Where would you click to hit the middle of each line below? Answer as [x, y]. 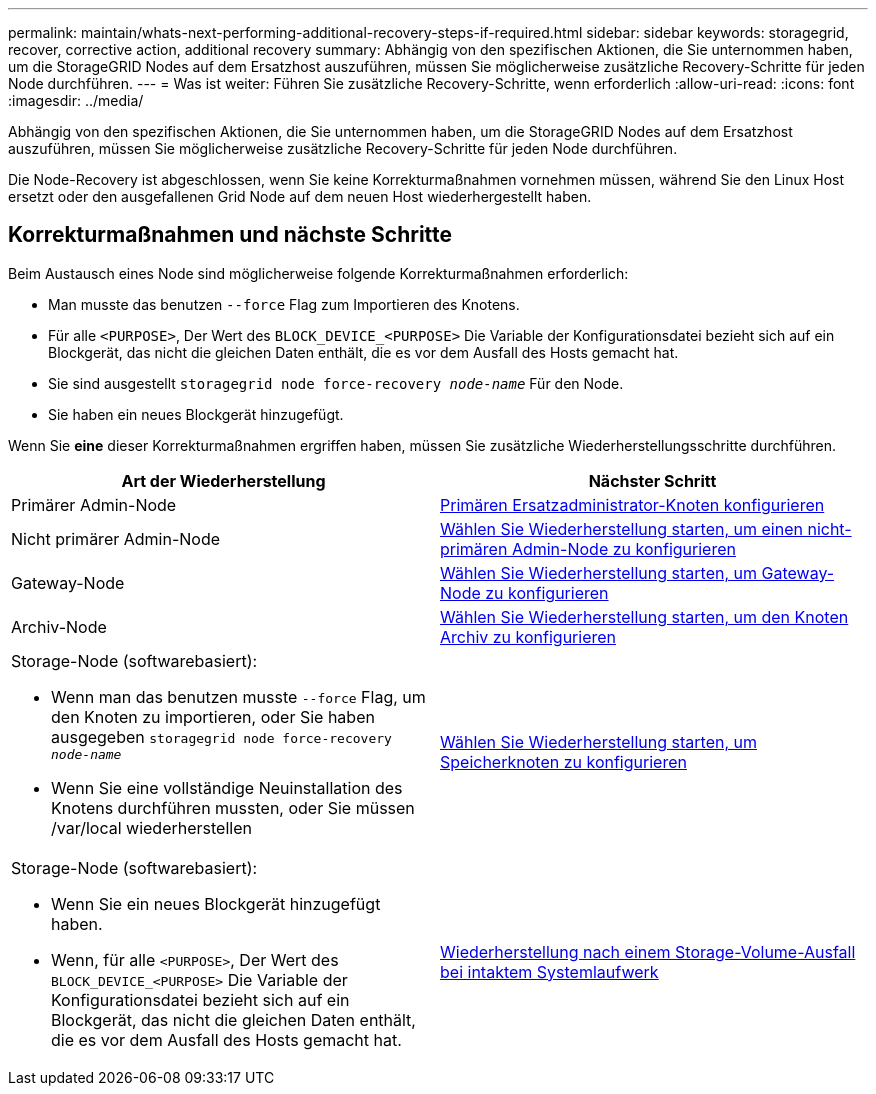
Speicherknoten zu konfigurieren [563, 762]
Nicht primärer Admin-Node [116, 538]
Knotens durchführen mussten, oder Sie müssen [233, 807]
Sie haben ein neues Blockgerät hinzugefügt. [196, 414]
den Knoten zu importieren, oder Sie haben [213, 716]
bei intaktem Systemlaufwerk [549, 971]
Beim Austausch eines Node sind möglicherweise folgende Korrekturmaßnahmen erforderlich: [318, 273]
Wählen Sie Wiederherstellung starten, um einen [621, 528]
